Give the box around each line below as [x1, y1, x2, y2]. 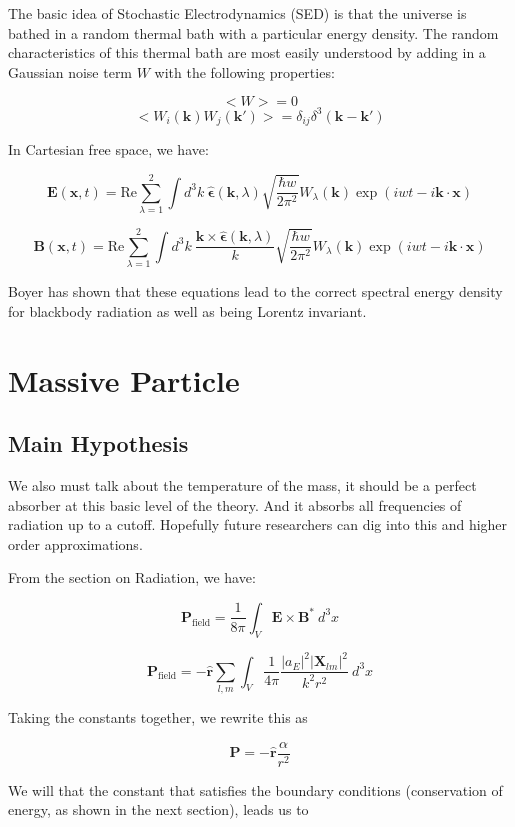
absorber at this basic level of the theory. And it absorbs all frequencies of [8, 494, 462, 515]
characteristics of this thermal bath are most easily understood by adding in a [8, 42, 486, 63]
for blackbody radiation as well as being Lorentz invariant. [8, 300, 367, 321]
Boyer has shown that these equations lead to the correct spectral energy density [8, 281, 503, 302]
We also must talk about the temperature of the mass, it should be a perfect [8, 474, 477, 495]
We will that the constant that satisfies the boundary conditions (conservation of [8, 779, 503, 800]
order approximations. [8, 533, 143, 554]
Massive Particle [8, 359, 240, 400]
